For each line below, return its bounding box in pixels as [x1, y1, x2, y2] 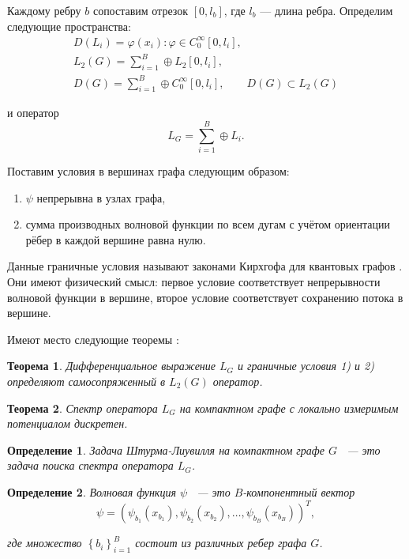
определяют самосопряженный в [7, 373, 166, 390]
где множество [7, 534, 82, 551]
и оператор [7, 104, 59, 121]
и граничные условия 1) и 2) [238, 357, 374, 374]
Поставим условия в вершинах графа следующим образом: [7, 163, 290, 179]
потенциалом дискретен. [7, 415, 128, 432]
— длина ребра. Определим [260, 2, 393, 18]
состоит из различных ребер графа [135, 534, 307, 551]
